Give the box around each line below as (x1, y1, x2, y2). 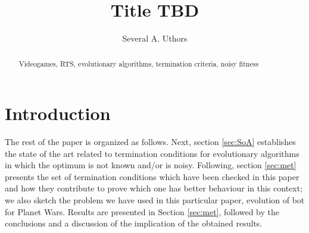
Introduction (5, 101, 111, 125)
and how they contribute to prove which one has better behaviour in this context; (5, 182, 303, 194)
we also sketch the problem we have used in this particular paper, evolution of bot (5, 194, 305, 206)
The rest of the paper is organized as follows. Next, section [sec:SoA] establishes (5, 136, 296, 148)
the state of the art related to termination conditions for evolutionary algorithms (5, 147, 299, 159)
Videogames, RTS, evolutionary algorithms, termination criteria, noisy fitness (18, 58, 259, 68)
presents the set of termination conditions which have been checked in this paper (5, 170, 299, 182)
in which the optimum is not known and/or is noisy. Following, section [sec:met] (5, 159, 296, 171)
